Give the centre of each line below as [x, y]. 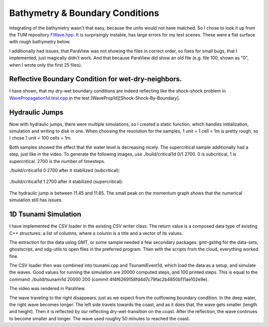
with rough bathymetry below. [40, 42]
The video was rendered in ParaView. [47, 289]
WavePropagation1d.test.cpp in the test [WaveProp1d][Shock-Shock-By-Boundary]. [95, 98]
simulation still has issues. [36, 200]
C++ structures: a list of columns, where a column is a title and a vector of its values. [96, 233]
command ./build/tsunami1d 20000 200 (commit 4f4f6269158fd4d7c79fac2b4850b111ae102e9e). [109, 279]
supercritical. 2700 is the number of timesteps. [57, 161]
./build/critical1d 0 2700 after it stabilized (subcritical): [65, 170]
